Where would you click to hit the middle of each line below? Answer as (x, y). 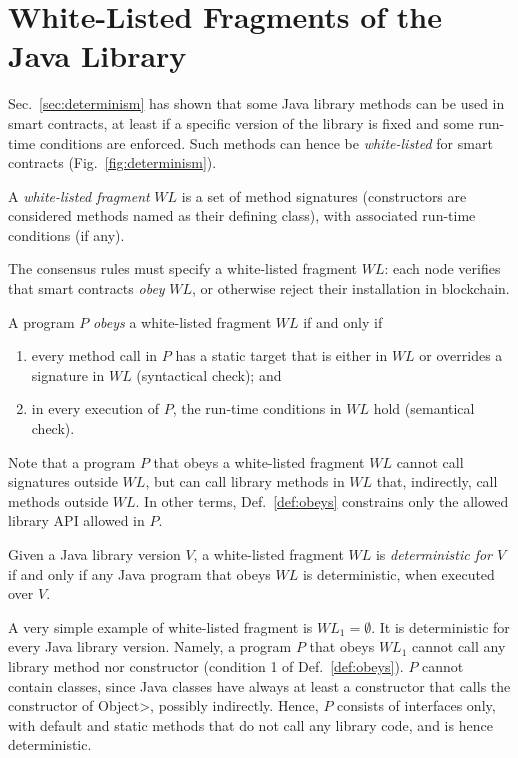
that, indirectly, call (437, 481)
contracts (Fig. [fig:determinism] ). (112, 162)
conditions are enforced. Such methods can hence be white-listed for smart (266, 142)
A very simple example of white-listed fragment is (160, 626)
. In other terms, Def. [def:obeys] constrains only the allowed (322, 500)
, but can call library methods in (245, 481)
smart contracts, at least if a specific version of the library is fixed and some (241, 122)
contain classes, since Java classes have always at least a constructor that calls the (259, 685)
